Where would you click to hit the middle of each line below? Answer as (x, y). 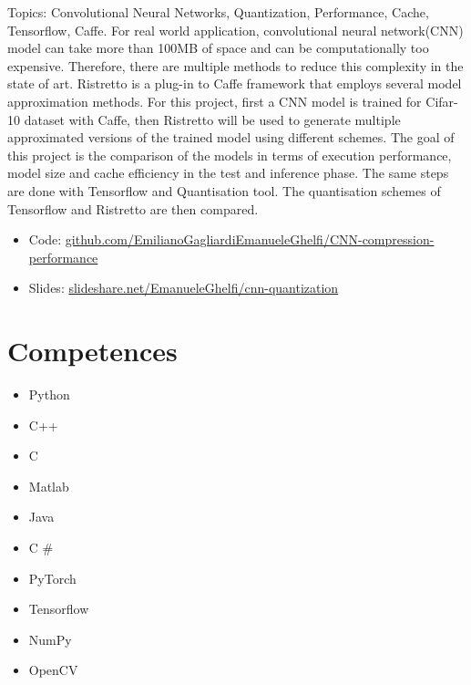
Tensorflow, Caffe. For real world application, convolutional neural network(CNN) (235, 30)
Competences (92, 351)
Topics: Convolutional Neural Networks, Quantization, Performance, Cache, (218, 12)
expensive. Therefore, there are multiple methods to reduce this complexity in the (235, 65)
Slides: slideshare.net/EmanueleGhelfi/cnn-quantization (184, 288)
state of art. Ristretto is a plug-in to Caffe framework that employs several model (235, 83)
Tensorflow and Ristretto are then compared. (133, 208)
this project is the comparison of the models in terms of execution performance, (230, 155)
